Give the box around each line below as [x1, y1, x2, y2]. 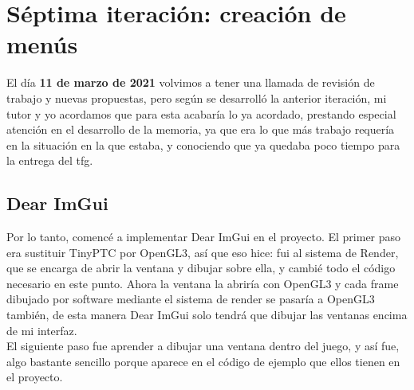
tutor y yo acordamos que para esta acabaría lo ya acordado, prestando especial [6, 105, 396, 122]
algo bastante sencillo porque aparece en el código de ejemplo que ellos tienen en [6, 353, 400, 369]
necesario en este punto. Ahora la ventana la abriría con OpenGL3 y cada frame [6, 275, 399, 291]
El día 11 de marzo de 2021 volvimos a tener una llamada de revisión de [6, 74, 375, 91]
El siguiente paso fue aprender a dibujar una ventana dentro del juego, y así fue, [6, 337, 400, 354]
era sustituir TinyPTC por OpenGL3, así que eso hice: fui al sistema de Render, [6, 244, 399, 260]
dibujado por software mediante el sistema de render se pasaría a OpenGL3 [6, 291, 375, 307]
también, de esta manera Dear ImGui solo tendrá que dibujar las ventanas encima [6, 306, 408, 323]
